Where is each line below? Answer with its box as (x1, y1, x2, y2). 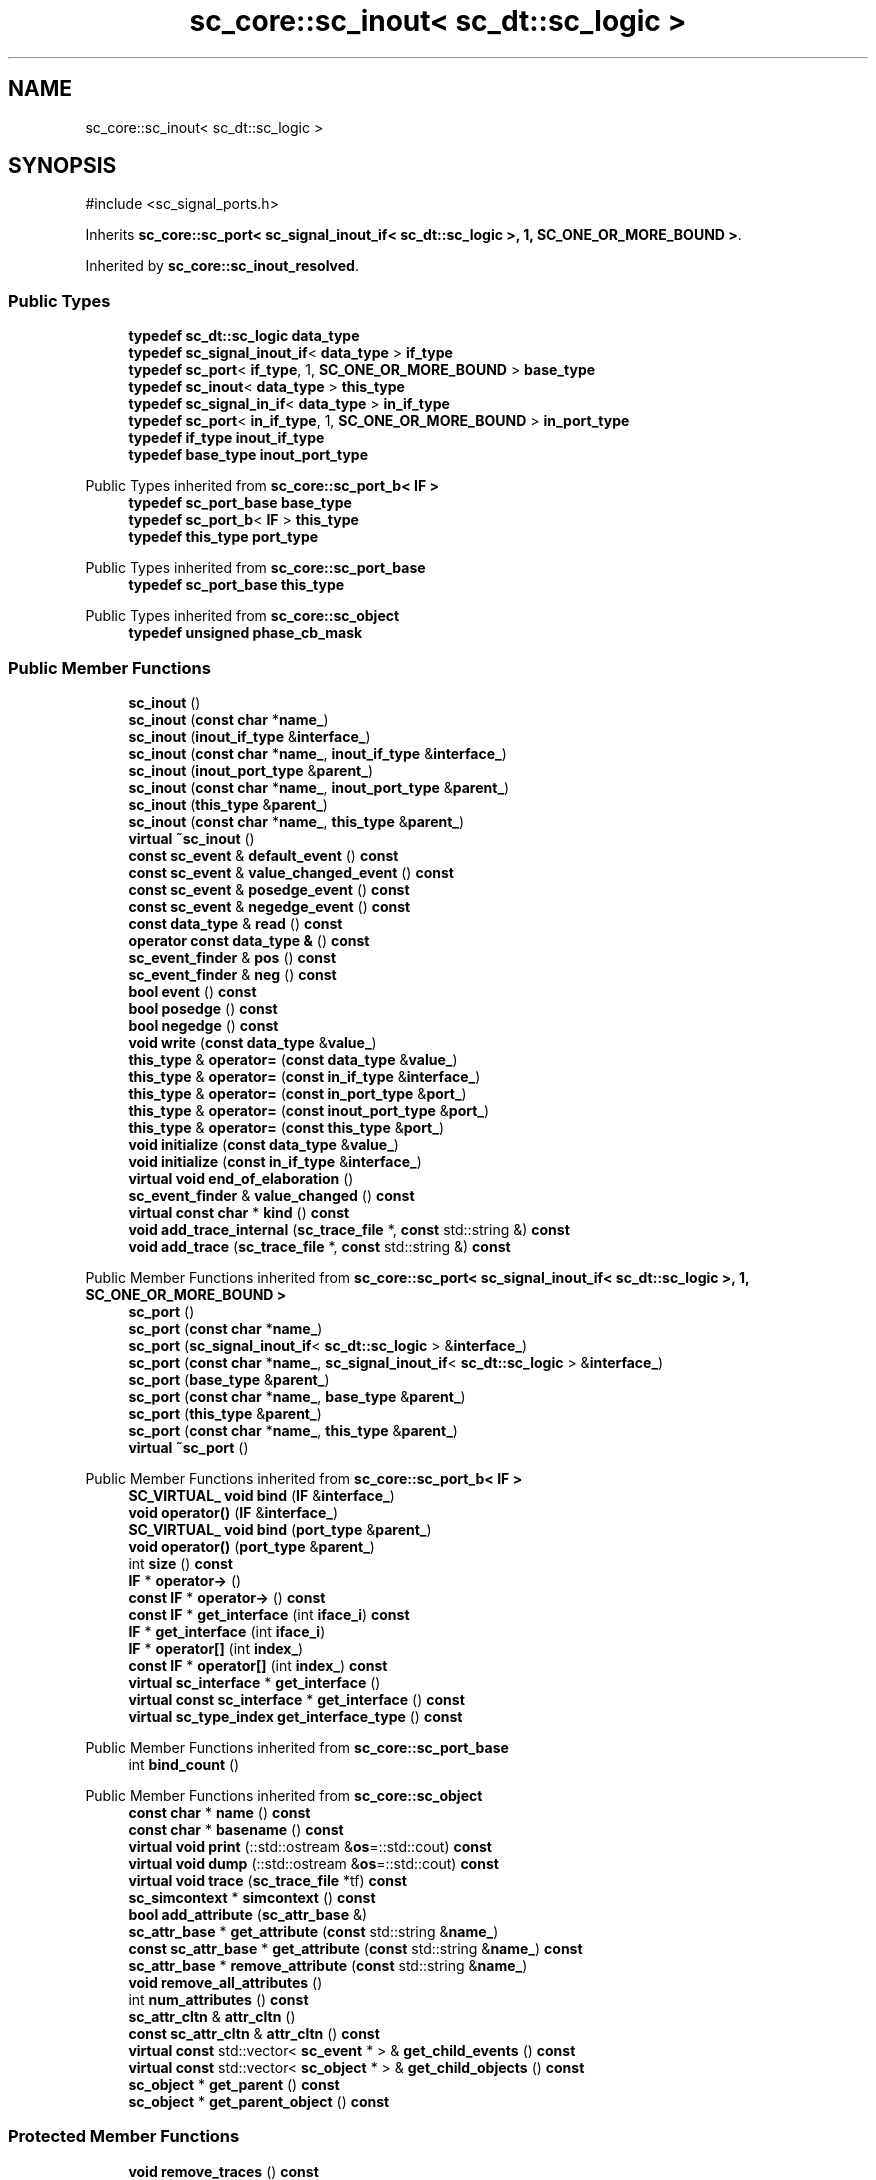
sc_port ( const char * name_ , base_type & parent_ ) (128, 1387, 466, 1405)
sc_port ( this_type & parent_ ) (128, 1404, 322, 1422)
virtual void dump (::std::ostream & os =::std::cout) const (128, 1854, 499, 1872)
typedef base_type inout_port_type (128, 446, 369, 464)
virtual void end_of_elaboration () (128, 1169, 354, 1187)
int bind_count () (128, 1755, 240, 1773)
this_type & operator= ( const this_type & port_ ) (128, 1118, 445, 1136)
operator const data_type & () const (128, 931, 370, 949)
